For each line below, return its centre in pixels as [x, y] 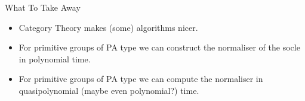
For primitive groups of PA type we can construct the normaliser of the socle [159, 47]
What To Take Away [43, 7]
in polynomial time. [55, 59]
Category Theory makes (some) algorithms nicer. [108, 27]
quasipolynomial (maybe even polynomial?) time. [109, 90]
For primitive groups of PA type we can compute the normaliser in [141, 79]
